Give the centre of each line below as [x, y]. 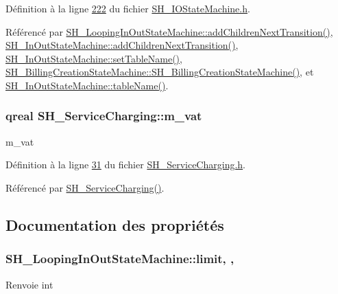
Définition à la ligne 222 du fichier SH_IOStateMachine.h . [128, 8]
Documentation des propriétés [115, 224]
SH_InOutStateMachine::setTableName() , [94, 58]
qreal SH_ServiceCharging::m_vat [104, 116]
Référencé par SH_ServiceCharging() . [85, 187]
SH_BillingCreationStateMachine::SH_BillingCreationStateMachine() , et [160, 72]
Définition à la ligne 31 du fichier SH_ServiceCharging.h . [126, 165]
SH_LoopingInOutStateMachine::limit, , [120, 259]
